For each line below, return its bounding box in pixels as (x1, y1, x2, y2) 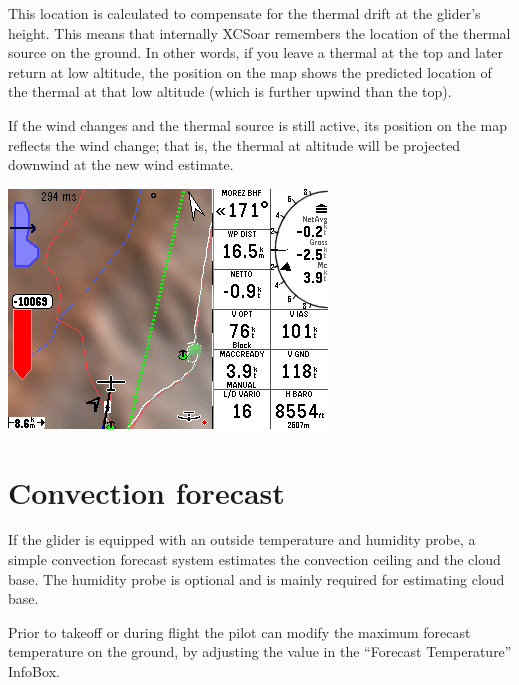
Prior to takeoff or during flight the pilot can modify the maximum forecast (8, 621, 471, 642)
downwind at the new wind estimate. (8, 154, 234, 175)
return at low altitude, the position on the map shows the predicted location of (8, 61, 492, 82)
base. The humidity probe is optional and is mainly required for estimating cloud (8, 568, 505, 589)
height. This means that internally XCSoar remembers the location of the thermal (8, 22, 511, 43)
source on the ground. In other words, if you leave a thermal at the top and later (8, 42, 504, 63)
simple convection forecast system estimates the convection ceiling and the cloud (8, 549, 501, 570)
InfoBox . (8, 661, 60, 682)
